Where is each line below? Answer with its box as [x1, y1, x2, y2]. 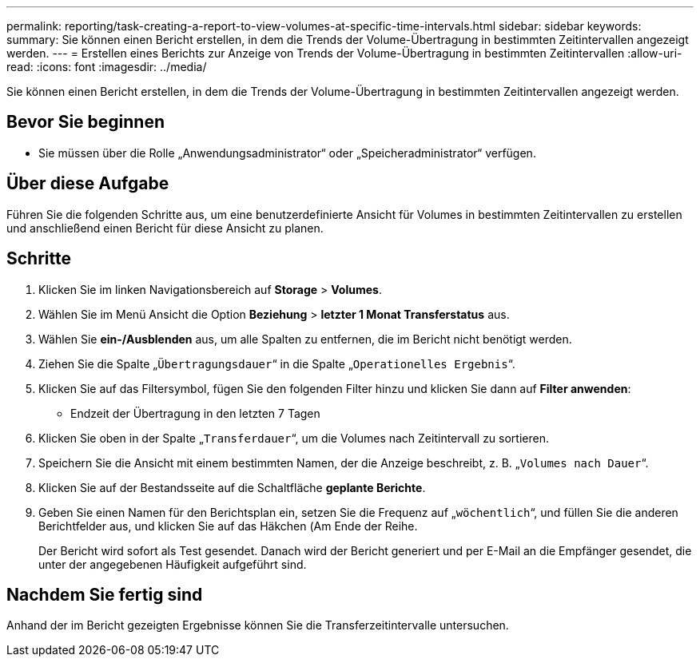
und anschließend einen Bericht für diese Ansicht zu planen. [6, 220, 324, 235]
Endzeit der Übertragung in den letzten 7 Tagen [70, 406, 320, 420]
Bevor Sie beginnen [6, 112, 165, 133]
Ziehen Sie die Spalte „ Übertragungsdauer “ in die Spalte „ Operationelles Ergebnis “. [38, 356, 515, 371]
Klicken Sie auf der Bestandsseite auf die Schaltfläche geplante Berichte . [38, 480, 426, 494]
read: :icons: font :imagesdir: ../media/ [6, 60, 207, 73]
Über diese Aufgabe [6, 173, 169, 194]
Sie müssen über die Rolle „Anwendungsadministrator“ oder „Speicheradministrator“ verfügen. [38, 145, 536, 160]
